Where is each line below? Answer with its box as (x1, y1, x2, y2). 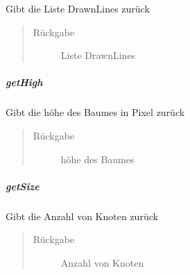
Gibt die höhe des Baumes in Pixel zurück (6, 105, 185, 119)
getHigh (6, 75, 43, 90)
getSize (6, 178, 40, 193)
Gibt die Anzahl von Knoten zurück (6, 208, 158, 223)
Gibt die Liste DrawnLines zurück (6, 1, 150, 15)
